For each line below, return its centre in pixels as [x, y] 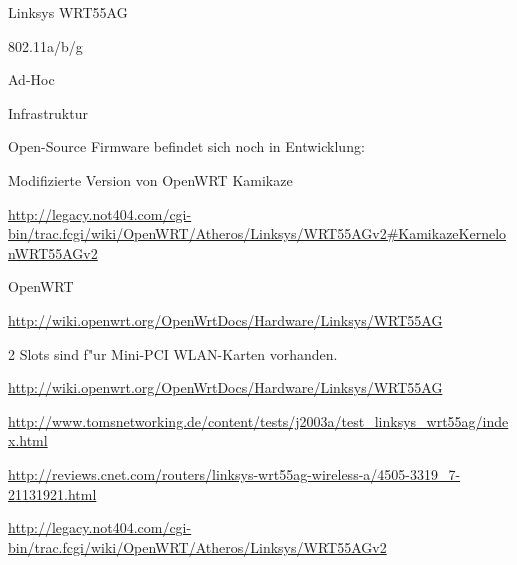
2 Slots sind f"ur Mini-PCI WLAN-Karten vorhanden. [173, 353]
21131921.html [52, 493]
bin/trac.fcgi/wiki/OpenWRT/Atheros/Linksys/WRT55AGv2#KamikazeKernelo [257, 233]
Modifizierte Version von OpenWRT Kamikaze [150, 179]
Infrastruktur [48, 112]
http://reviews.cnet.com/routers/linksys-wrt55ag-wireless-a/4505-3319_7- [234, 473]
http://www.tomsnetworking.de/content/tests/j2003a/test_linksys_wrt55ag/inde [258, 420]
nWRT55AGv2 [53, 252]
